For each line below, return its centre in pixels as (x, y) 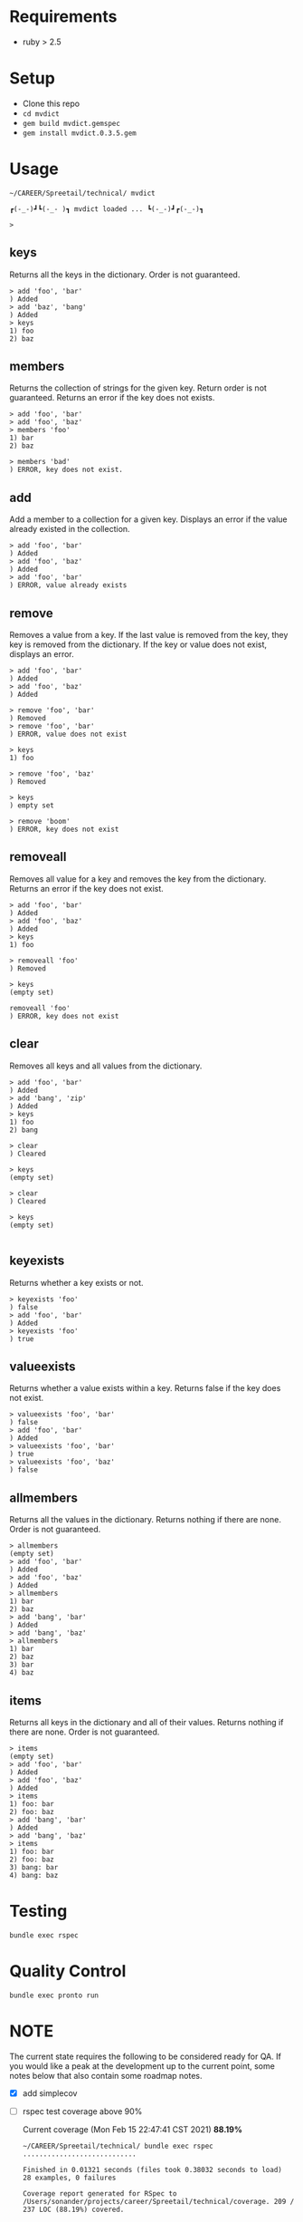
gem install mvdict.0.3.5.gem (80, 133)
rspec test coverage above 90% (82, 2111)
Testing (38, 1912)
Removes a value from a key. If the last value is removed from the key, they (149, 635)
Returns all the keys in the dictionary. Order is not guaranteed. (125, 275)
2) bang (24, 1130)
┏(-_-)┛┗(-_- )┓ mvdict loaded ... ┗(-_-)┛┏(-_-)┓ (107, 209)
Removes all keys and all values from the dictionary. (106, 1066)
